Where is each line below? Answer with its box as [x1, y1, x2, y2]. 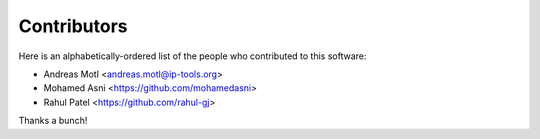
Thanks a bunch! [18, 115, 88, 127]
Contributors [18, 15, 129, 37]
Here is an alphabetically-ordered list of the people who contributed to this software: [18, 50, 367, 62]
